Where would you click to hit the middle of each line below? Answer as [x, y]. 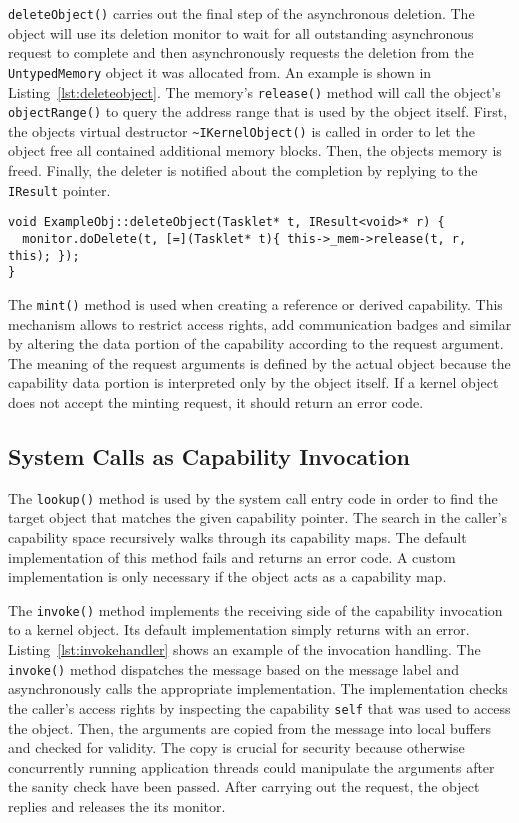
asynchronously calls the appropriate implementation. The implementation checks [258, 688]
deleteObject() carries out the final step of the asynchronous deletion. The [241, 13]
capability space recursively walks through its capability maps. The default [237, 537]
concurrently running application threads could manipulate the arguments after [251, 766]
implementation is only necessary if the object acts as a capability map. [227, 576]
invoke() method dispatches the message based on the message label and [233, 668]
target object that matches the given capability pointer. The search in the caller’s [257, 517]
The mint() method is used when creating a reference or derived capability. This [255, 303]
